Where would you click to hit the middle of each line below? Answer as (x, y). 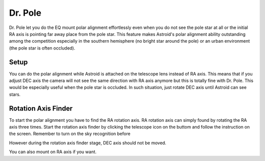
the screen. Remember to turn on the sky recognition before (70, 134)
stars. (15, 94)
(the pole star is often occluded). (42, 48)
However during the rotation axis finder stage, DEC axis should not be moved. (88, 143)
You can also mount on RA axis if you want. (53, 152)
